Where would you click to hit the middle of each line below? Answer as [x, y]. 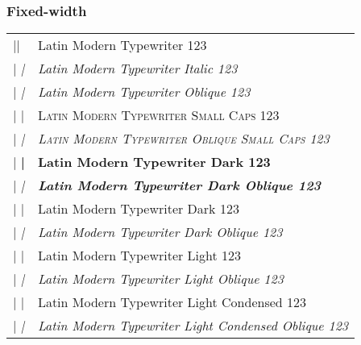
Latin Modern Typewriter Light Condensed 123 [172, 302]
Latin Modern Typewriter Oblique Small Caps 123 [183, 139]
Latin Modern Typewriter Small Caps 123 [158, 115]
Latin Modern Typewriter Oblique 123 [144, 92]
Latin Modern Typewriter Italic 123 [137, 69]
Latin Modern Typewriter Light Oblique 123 [160, 279]
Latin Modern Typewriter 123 [122, 45]
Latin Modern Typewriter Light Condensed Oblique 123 [193, 326]
